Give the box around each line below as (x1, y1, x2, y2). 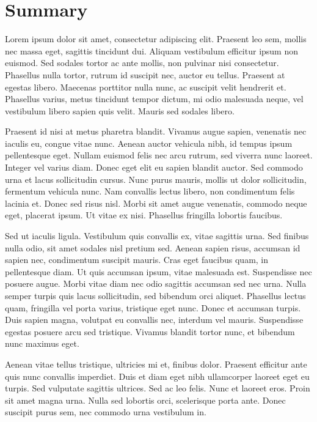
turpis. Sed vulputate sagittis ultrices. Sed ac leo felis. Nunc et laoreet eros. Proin (5, 382, 310, 394)
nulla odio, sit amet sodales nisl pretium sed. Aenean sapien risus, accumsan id (5, 241, 301, 254)
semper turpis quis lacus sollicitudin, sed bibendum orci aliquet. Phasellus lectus (5, 289, 306, 302)
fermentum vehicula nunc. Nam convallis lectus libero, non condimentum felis (5, 185, 295, 198)
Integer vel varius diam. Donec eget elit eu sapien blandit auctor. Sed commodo (5, 161, 303, 174)
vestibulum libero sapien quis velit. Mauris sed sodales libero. (5, 104, 235, 117)
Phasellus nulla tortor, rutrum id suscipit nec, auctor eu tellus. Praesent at (5, 68, 285, 81)
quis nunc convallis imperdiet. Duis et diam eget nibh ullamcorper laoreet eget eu (5, 369, 310, 382)
